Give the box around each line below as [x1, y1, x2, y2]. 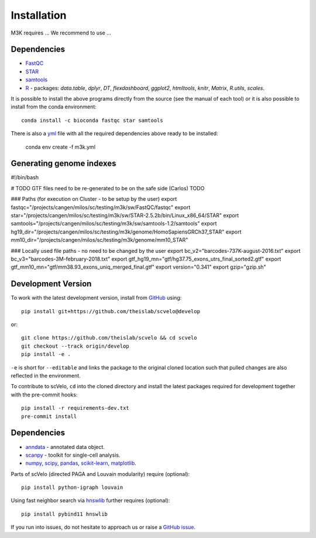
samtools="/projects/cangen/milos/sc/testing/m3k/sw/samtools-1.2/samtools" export [11, 220, 217, 227]
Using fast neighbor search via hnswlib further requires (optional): [11, 497, 170, 504]
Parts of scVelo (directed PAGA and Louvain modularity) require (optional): [11, 470, 190, 477]
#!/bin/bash [11, 174, 39, 181]
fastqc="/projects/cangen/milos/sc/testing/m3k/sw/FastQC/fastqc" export [11, 204, 191, 211]
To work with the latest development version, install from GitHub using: [11, 294, 182, 301]
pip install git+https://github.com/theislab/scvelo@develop [21, 308, 200, 314]
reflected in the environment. [11, 372, 81, 379]
